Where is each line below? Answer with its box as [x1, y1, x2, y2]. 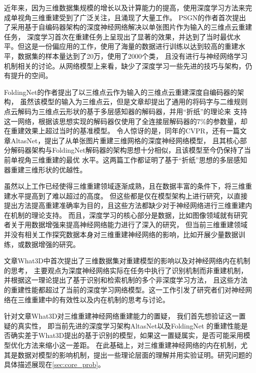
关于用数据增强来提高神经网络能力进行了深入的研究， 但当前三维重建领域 [10, 219, 248, 230]
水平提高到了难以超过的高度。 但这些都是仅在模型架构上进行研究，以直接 [10, 190, 248, 201]
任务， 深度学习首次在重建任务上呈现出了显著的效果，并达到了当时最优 [4, 31, 234, 41]
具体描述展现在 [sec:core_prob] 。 [4, 359, 105, 370]
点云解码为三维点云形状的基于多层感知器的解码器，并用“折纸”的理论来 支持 [4, 106, 247, 116]
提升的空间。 [10, 70, 52, 81]
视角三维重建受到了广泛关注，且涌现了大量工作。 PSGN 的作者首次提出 [17, 12, 246, 22]
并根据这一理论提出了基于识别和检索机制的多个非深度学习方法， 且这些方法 [4, 275, 248, 285]
